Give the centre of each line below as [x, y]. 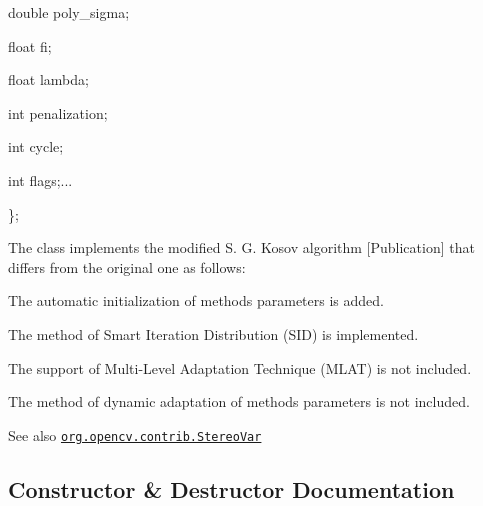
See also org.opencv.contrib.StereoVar [135, 434]
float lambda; [48, 79]
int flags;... [40, 179]
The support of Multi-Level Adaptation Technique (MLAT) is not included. [240, 367]
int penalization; [58, 112]
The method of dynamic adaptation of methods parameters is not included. [239, 401]
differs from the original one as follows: [127, 266]
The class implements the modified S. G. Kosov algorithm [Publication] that [241, 247]
